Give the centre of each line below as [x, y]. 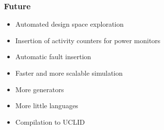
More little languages [47, 106]
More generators [40, 89]
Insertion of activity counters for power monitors [88, 40]
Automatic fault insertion [53, 57]
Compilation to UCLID [50, 122]
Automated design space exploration [70, 24]
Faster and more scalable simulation [69, 73]
